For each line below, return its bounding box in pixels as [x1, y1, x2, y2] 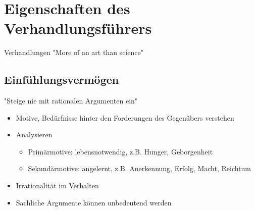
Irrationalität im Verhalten [16, 180, 99, 191]
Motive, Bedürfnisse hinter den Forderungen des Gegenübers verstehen [16, 112, 234, 123]
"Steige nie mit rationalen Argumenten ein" [4, 95, 138, 106]
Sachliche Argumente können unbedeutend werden [16, 197, 172, 207]
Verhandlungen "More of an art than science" [4, 47, 143, 58]
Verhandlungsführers [4, 18, 152, 38]
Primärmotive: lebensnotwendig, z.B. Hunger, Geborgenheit [28, 146, 213, 156]
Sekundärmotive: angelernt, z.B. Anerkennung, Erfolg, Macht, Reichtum [28, 163, 251, 174]
